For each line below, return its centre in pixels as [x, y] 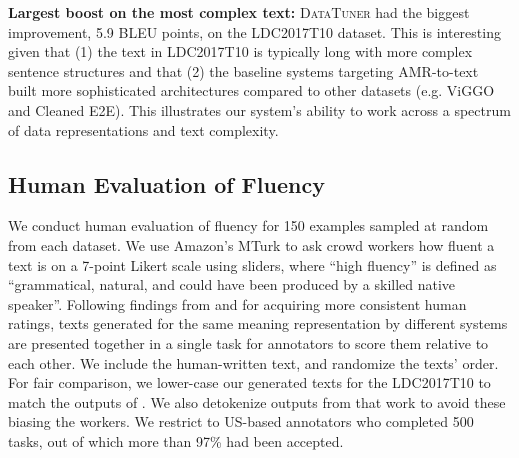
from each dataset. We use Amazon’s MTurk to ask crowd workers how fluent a [251, 244]
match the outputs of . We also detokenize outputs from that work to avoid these [257, 401]
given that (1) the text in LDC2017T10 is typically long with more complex [240, 51]
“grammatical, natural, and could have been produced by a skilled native [232, 284]
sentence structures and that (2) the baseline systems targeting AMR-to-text [243, 70]
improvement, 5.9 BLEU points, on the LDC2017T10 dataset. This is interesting [254, 31]
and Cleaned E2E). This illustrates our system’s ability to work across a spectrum [259, 109]
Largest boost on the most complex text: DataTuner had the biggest [239, 12]
